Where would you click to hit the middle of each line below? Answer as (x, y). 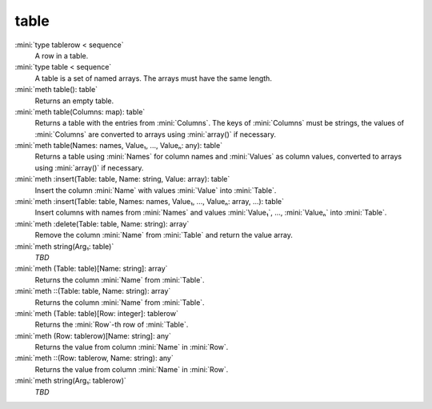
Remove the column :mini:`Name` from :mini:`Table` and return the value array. (164, 235)
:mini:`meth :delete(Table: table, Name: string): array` (102, 223)
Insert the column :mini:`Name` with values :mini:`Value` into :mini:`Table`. (156, 190)
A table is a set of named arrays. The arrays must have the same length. (153, 78)
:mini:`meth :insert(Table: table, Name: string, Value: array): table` (122, 179)
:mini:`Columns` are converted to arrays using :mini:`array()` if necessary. (155, 134)
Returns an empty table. (74, 101)
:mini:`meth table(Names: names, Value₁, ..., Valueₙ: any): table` (119, 146)
